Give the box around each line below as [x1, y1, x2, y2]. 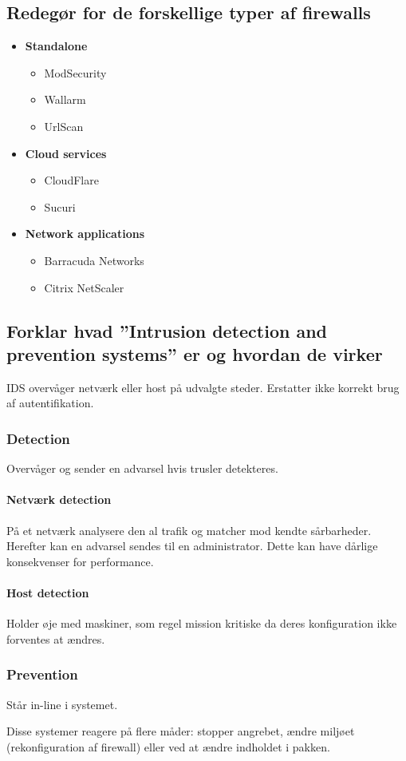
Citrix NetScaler [44, 279, 124, 295]
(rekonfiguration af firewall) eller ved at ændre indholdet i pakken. [6, 738, 330, 755]
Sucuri [44, 198, 76, 215]
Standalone [25, 38, 88, 54]
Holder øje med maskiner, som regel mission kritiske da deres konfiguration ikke [6, 615, 397, 632]
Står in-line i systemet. [6, 696, 118, 712]
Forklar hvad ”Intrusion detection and [6, 318, 328, 343]
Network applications [25, 225, 145, 242]
